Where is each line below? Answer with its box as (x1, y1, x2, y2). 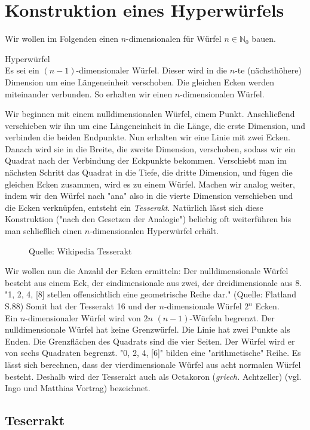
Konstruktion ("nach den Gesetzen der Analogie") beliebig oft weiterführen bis (5, 213, 291, 225)
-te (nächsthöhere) (235, 64, 302, 76)
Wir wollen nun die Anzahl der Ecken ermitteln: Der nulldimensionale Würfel (5, 265, 288, 277)
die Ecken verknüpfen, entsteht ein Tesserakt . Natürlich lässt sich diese (5, 201, 263, 213)
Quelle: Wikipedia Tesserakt (29, 244, 132, 257)
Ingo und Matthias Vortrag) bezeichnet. (5, 382, 151, 394)
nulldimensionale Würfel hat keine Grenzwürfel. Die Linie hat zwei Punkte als (5, 323, 290, 336)
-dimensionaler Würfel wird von (25, 311, 141, 324)
